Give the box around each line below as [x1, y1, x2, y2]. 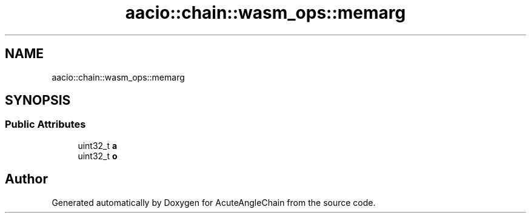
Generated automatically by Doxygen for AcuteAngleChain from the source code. [52, 197, 376, 208]
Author [5, 171, 48, 187]
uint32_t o [78, 150, 118, 161]
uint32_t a [78, 140, 118, 151]
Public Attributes [5, 118, 86, 131]
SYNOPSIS [5, 93, 71, 108]
